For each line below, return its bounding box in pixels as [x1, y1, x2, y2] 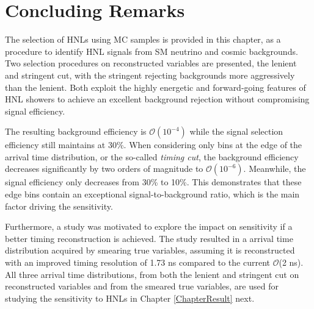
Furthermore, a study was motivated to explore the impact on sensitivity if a [5, 220, 293, 233]
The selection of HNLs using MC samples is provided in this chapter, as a [5, 33, 281, 46]
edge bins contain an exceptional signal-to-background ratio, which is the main [5, 188, 300, 201]
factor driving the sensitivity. [5, 199, 113, 212]
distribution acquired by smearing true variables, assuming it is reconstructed [5, 244, 295, 257]
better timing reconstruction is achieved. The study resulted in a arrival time [5, 232, 293, 244]
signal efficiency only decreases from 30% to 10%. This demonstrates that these [5, 176, 302, 188]
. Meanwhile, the [243, 162, 306, 175]
